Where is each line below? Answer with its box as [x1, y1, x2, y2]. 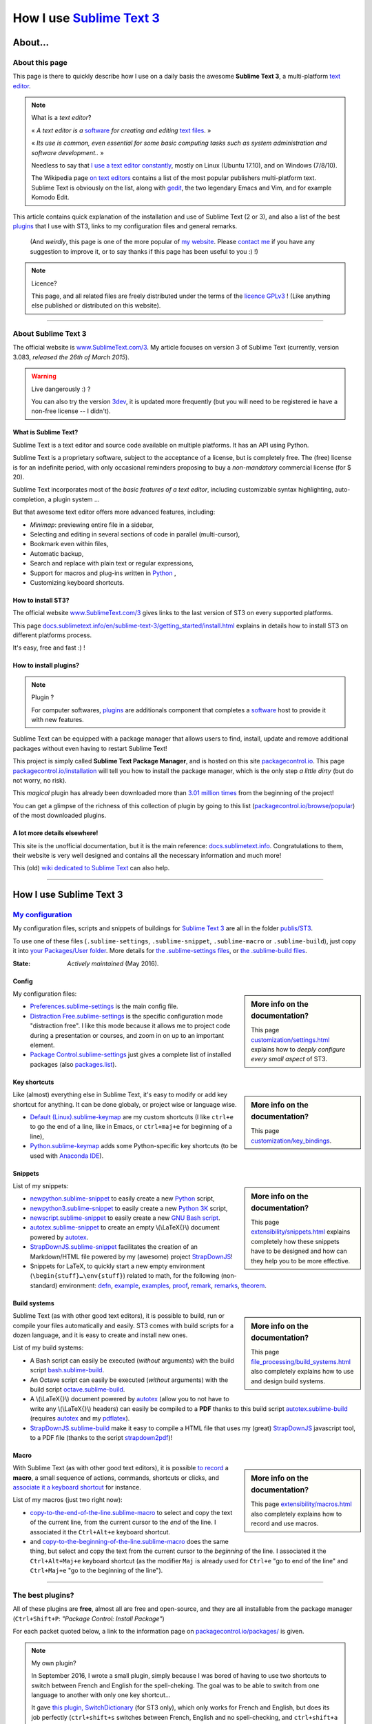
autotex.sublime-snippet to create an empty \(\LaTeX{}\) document [30, 1223, 220, 1232]
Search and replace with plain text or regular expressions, [30, 559, 194, 568]
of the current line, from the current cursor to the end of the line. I [30, 1518, 216, 1527]
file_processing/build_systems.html [251, 1357, 351, 1365]
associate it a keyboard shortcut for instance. [12, 1483, 141, 1492]
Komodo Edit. [31, 193, 70, 201]
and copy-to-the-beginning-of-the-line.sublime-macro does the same [30, 1538, 229, 1546]
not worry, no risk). [12, 776, 67, 784]
